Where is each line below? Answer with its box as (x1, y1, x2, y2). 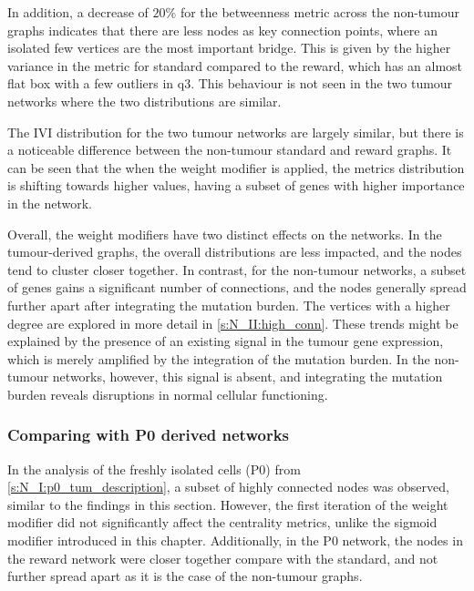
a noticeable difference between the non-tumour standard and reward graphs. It (7, 140, 452, 159)
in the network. (7, 193, 92, 212)
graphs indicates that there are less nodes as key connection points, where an (7, 20, 438, 39)
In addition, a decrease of (7, 3, 149, 21)
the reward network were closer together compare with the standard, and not (7, 548, 438, 567)
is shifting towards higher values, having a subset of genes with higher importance (7, 176, 465, 195)
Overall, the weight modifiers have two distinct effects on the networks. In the (7, 224, 442, 243)
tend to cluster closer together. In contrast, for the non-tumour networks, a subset (7, 260, 467, 279)
